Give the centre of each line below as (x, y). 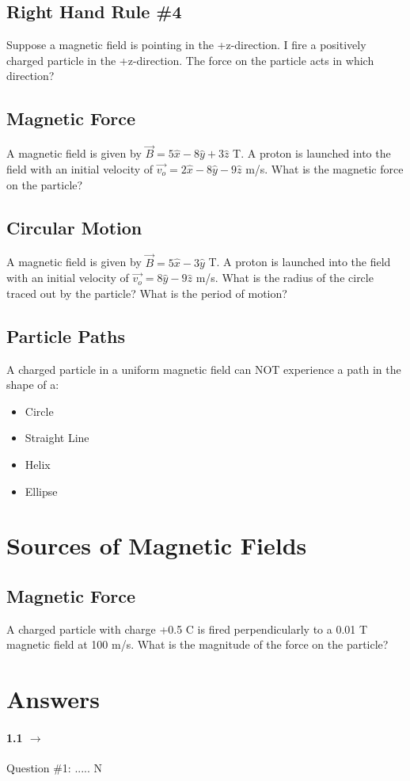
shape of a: (33, 385)
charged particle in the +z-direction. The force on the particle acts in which (190, 60)
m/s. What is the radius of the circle (285, 278)
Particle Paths (66, 335)
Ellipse (41, 491)
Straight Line (57, 438)
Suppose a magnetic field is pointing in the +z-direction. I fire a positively (186, 45)
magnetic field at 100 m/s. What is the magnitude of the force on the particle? (197, 644)
